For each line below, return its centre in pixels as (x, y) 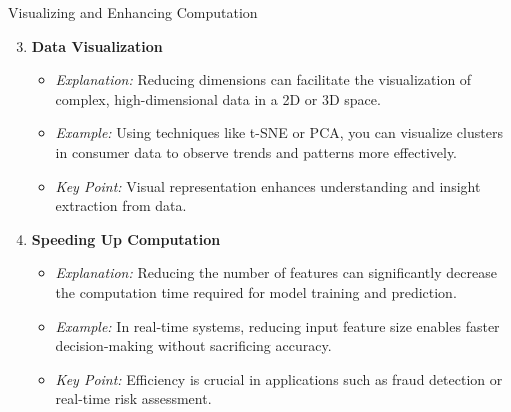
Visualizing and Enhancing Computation (133, 12)
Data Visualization (97, 45)
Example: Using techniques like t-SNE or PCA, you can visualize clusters (279, 132)
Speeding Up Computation (126, 238)
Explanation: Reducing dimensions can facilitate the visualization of (263, 79)
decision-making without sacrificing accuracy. (193, 345)
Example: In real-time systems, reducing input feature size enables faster (277, 325)
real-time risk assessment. (133, 398)
